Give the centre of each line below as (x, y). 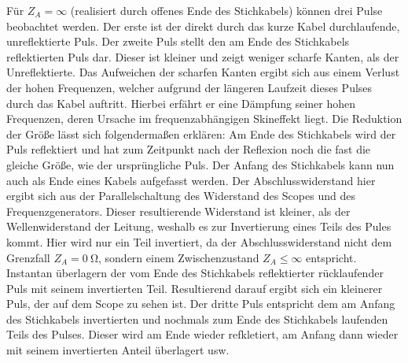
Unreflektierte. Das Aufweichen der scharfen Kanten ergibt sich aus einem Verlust (203, 72)
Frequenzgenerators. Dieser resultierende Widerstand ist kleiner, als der (178, 211)
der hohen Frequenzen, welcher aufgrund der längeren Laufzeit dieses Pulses (189, 87)
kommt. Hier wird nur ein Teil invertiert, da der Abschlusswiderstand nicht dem (199, 241)
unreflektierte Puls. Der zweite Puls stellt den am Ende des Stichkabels (178, 41)
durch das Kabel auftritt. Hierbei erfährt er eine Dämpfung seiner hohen (181, 103)
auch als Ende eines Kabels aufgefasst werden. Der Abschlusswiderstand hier (191, 180)
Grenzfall (28, 257)
